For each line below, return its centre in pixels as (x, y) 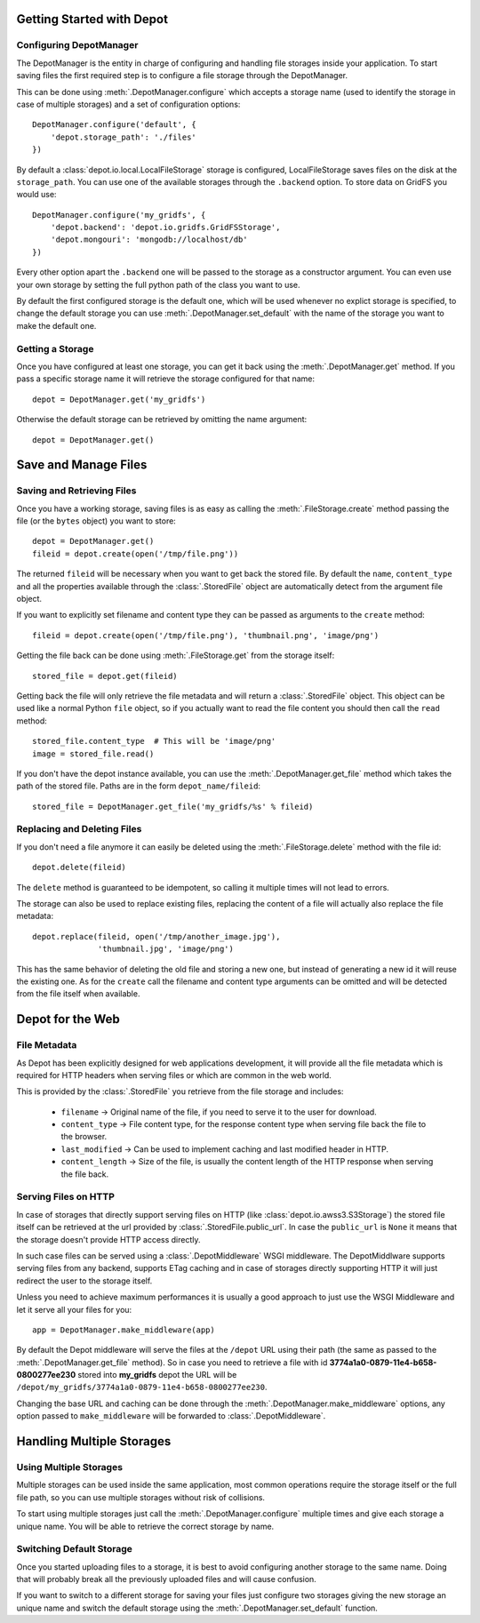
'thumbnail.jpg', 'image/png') (166, 949)
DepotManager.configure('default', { (115, 125)
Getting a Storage (55, 348)
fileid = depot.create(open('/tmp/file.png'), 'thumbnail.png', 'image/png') (206, 635)
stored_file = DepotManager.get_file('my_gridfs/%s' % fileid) (173, 806)
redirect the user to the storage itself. (84, 1281)
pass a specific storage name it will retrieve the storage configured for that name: (166, 379)
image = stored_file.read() (93, 754)
